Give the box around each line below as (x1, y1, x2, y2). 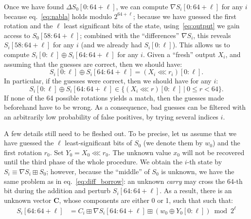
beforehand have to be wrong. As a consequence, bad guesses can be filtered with (4, 102, 246, 112)
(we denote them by (143, 138, 203, 148)
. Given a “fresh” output (143, 49, 216, 59)
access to (4, 30, 30, 40)
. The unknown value (108, 147, 171, 157)
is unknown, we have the (161, 166, 234, 176)
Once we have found (4, 1, 64, 11)
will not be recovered (182, 147, 245, 157)
